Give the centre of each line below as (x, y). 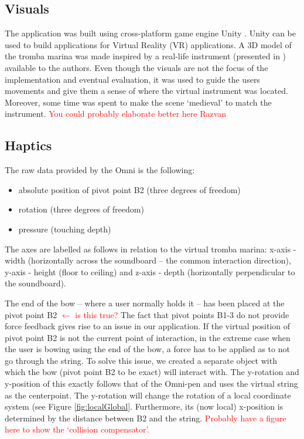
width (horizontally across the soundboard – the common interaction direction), (148, 260)
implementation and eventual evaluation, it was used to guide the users (132, 79)
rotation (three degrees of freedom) (81, 209)
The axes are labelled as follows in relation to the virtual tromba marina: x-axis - (151, 249)
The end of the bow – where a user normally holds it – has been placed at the (145, 303)
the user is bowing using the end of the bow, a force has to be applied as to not (147, 349)
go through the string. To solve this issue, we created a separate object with (141, 360)
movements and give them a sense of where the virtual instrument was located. (146, 91)
